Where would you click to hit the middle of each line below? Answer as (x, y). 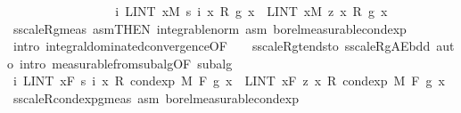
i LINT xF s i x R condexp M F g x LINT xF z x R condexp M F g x (229, 81)
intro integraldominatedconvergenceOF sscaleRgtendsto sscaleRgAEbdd (222, 46)
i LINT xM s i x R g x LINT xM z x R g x (251, 11)
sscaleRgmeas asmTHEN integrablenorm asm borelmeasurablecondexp (210, 28)
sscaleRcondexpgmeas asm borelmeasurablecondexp (156, 97)
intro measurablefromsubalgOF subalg (126, 63)
